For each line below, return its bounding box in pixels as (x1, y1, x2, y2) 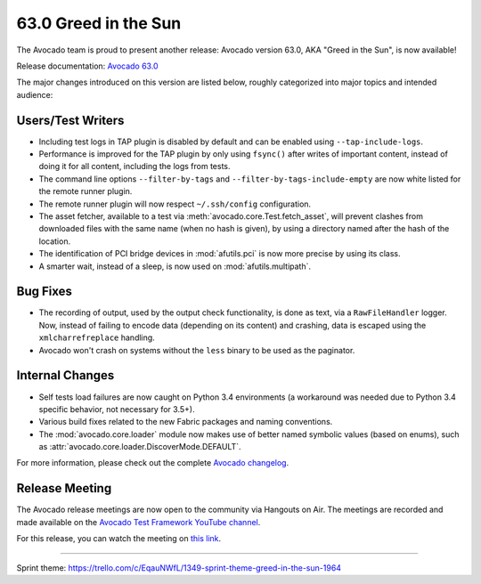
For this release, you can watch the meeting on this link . (16, 533, 222, 544)
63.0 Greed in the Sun (16, 13, 182, 33)
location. (38, 236, 71, 247)
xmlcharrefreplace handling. (38, 332, 155, 343)
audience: (16, 89, 53, 100)
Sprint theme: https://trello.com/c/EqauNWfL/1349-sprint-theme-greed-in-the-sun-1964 (16, 562, 342, 573)
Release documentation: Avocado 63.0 (16, 61, 159, 71)
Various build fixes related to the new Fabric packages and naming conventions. (38, 417, 333, 427)
